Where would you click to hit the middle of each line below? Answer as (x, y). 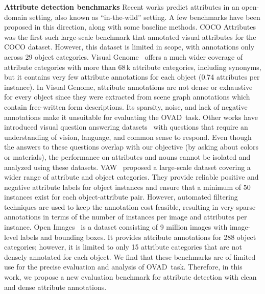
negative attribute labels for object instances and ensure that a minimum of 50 (127, 187)
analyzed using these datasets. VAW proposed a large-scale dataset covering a (127, 167)
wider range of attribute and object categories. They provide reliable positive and (131, 177)
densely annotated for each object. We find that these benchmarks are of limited (130, 256)
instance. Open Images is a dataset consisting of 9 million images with (116, 227)
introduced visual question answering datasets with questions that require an (126, 127)
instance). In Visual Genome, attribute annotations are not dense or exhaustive (128, 87)
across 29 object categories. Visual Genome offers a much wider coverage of (124, 56)
